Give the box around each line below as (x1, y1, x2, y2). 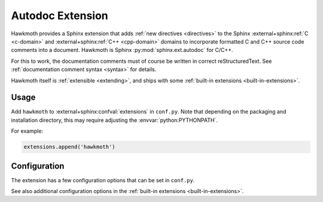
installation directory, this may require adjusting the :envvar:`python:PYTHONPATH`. (11, 117, 218, 124)
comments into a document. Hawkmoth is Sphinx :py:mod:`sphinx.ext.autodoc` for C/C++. (11, 47, 233, 54)
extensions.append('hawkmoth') (23, 143, 116, 151)
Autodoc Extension (11, 9, 109, 22)
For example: (11, 127, 44, 134)
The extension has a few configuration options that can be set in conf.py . (11, 176, 195, 183)
